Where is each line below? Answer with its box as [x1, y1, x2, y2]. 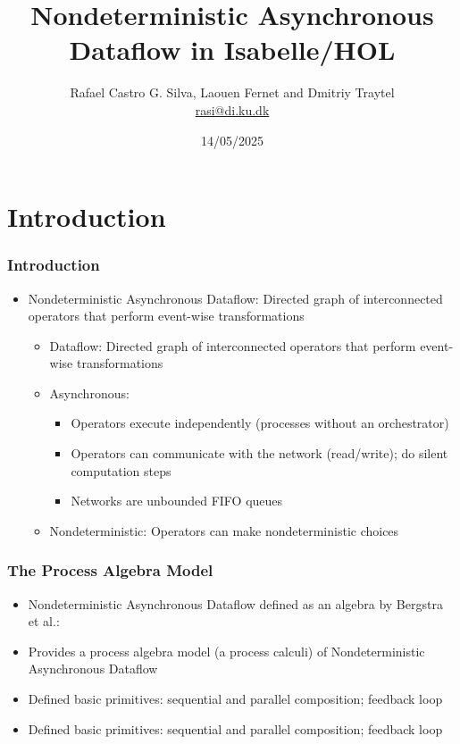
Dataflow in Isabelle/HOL [69, 31, 396, 68]
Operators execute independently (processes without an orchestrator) [71, 414, 449, 432]
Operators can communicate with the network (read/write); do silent [71, 444, 448, 463]
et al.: [28, 612, 60, 631]
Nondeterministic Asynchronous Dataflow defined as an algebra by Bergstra [28, 594, 443, 613]
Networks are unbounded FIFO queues [71, 491, 283, 510]
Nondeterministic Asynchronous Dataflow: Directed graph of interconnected [28, 288, 443, 307]
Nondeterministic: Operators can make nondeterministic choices [49, 521, 399, 539]
